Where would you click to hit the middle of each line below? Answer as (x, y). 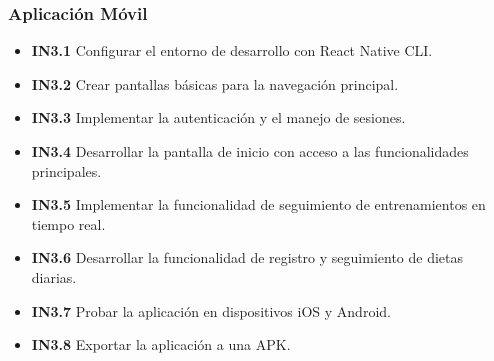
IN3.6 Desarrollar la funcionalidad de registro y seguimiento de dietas (247, 257)
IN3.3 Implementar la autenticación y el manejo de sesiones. (218, 117)
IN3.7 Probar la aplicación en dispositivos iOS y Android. (211, 310)
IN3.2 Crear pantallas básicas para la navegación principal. (215, 83)
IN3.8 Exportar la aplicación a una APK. (161, 344)
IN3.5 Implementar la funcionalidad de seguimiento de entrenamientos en (258, 204)
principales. (66, 170)
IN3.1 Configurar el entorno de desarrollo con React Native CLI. (232, 50)
